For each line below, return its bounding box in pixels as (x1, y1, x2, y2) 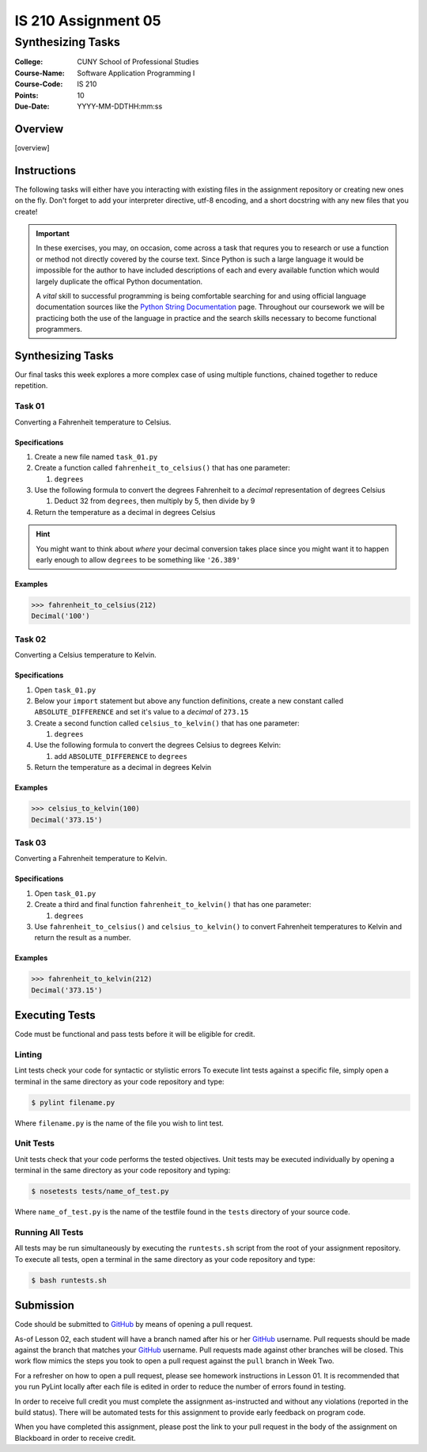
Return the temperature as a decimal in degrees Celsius (34, 507, 216, 516)
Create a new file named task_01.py (34, 452, 158, 461)
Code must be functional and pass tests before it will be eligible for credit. (14, 1030, 255, 1039)
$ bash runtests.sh (31, 1275, 107, 1285)
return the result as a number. (34, 933, 131, 943)
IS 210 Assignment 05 (14, 12, 161, 29)
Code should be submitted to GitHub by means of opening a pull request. (14, 1320, 253, 1329)
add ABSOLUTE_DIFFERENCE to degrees (54, 751, 187, 760)
